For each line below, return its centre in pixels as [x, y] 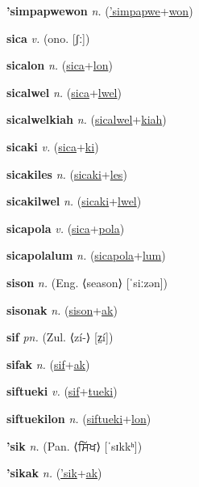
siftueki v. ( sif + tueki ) [62, 391]
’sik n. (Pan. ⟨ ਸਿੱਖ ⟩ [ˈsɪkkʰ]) [75, 445]
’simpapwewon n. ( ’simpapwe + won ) [100, 11]
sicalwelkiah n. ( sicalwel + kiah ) [87, 119]
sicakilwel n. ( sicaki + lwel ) [74, 201]
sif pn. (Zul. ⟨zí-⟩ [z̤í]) [60, 337]
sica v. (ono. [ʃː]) [48, 38]
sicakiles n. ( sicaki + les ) [67, 174]
